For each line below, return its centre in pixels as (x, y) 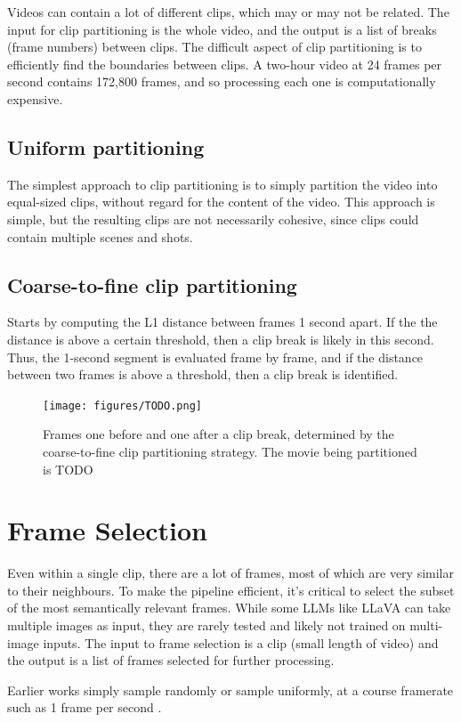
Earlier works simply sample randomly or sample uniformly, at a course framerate (230, 690)
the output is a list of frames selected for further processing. (171, 660)
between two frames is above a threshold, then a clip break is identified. (203, 374)
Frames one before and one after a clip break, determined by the (218, 434)
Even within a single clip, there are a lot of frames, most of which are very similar (230, 573)
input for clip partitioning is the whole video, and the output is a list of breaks (222, 29)
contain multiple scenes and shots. (100, 236)
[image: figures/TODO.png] (122, 406)
